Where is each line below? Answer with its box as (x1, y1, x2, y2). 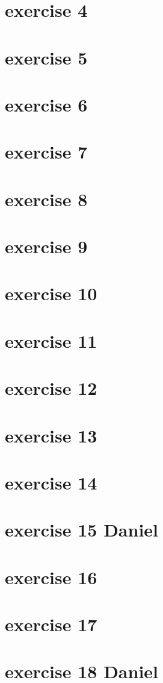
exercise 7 (5, 139, 88, 164)
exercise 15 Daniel (5, 517, 158, 542)
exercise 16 (5, 564, 97, 589)
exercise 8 (5, 186, 88, 211)
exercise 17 (5, 612, 97, 637)
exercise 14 (5, 470, 97, 494)
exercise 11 (5, 328, 97, 353)
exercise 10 (5, 281, 97, 306)
